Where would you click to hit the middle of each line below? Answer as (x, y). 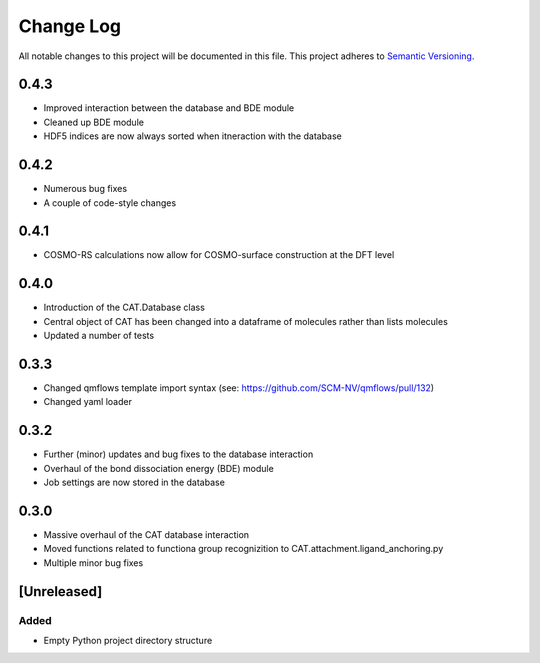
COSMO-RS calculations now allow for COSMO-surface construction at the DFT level (219, 255)
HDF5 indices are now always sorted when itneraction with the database (192, 136)
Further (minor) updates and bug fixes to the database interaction (178, 454)
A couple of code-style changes (110, 202)
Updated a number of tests (99, 336)
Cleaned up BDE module (94, 122)
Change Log (70, 26)
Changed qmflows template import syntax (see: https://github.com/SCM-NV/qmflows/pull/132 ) (239, 388)
